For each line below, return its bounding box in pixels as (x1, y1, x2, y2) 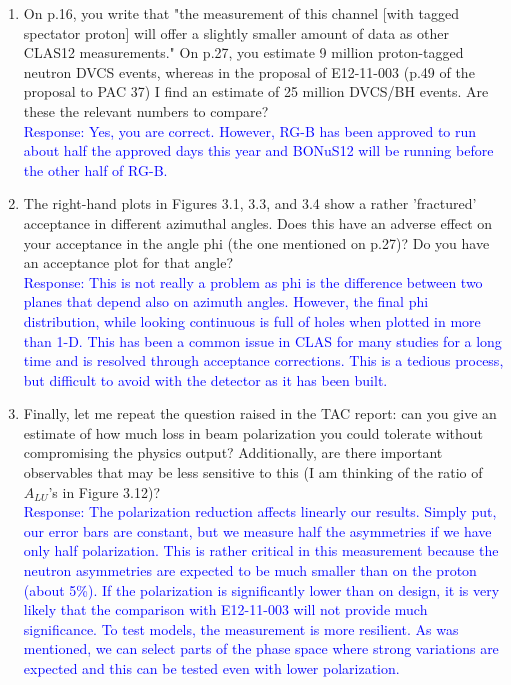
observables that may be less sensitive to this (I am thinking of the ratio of (23, 462, 483, 483)
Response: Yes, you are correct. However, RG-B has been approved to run (23, 120, 477, 141)
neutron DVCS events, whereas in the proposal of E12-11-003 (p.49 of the (23, 61, 475, 82)
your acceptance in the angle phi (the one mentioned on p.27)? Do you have (23, 232, 490, 253)
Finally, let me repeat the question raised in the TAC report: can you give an (23, 403, 497, 424)
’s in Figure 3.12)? (48, 481, 160, 502)
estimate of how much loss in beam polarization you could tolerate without (23, 422, 483, 443)
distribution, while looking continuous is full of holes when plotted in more (23, 310, 481, 331)
